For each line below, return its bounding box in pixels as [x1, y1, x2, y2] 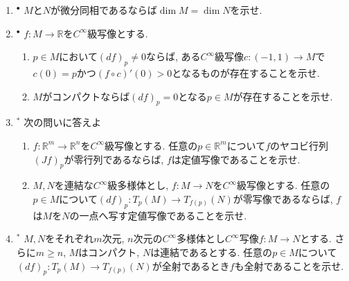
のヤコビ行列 [270, 138, 329, 152]
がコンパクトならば [42, 89, 130, 103]
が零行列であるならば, [64, 152, 164, 166]
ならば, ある [145, 49, 201, 64]
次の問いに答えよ [24, 115, 102, 129]
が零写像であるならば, [233, 191, 333, 206]
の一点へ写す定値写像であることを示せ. [69, 208, 247, 222]
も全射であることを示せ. [234, 258, 344, 273]
